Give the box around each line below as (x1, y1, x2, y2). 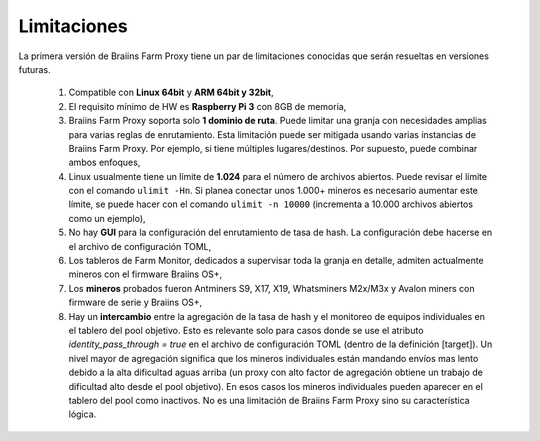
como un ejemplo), (68, 212, 146, 224)
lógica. (68, 408, 97, 420)
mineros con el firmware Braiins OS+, (68, 268, 223, 280)
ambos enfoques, (68, 156, 141, 169)
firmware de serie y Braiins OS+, (68, 296, 203, 309)
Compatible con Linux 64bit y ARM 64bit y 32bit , (68, 86, 274, 99)
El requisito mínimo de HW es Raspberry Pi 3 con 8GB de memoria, (68, 100, 347, 112)
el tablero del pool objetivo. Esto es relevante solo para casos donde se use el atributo (68, 324, 424, 336)
